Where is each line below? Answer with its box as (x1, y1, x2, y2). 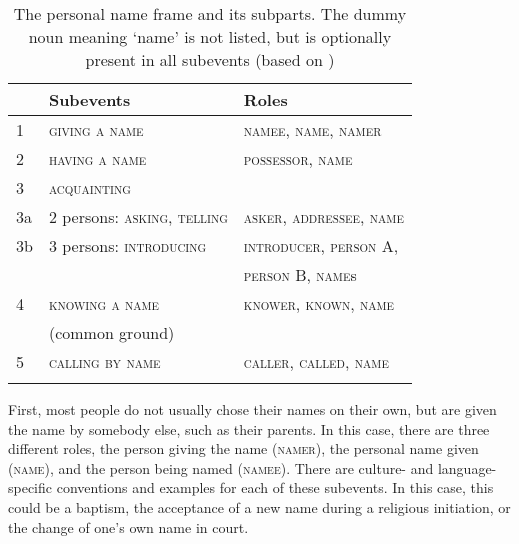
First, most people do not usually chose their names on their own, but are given (8, 399, 497, 419)
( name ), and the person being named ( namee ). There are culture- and (8, 457, 434, 478)
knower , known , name (243, 292, 395, 315)
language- (437, 457, 497, 478)
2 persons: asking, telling (48, 205, 228, 228)
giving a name (48, 118, 144, 141)
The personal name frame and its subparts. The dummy (13, 2, 407, 25)
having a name (48, 147, 147, 170)
